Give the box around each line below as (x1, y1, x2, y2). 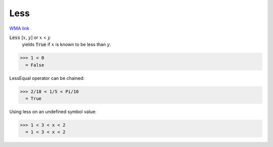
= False (25, 62, 44, 68)
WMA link (9, 25, 30, 31)
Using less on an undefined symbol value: (9, 109, 97, 115)
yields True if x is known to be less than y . (22, 41, 111, 47)
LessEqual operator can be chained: (9, 75, 85, 81)
